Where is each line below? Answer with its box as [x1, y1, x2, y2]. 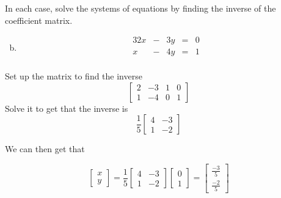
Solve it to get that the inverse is [5, 101, 128, 114]
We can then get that [5, 142, 85, 155]
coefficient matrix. [5, 13, 73, 26]
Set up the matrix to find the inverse [5, 70, 142, 82]
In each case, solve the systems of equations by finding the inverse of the [5, 2, 276, 14]
